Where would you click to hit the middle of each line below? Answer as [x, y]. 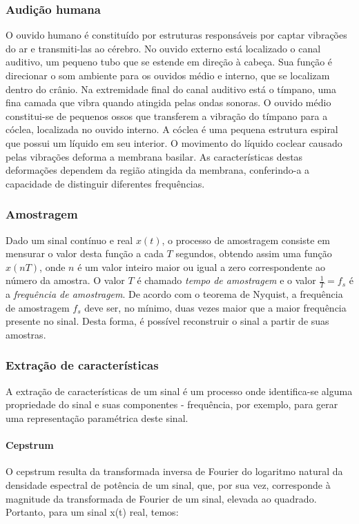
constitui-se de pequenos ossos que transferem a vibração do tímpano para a [167, 115]
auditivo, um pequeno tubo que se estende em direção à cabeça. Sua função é [169, 62]
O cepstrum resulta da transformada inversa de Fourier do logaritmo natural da [174, 471]
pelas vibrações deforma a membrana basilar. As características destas [154, 156]
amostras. [26, 334]
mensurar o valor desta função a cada [85, 253]
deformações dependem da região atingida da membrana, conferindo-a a [158, 170]
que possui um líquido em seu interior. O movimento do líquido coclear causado [174, 142]
